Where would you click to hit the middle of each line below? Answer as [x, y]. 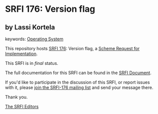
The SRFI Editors [22, 106]
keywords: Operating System [34, 39]
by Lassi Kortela [30, 27]
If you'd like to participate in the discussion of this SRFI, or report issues [78, 82]
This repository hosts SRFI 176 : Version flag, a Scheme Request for [72, 48]
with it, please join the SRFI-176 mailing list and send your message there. [79, 87]
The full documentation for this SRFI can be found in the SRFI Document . [78, 73]
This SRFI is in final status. [32, 63]
